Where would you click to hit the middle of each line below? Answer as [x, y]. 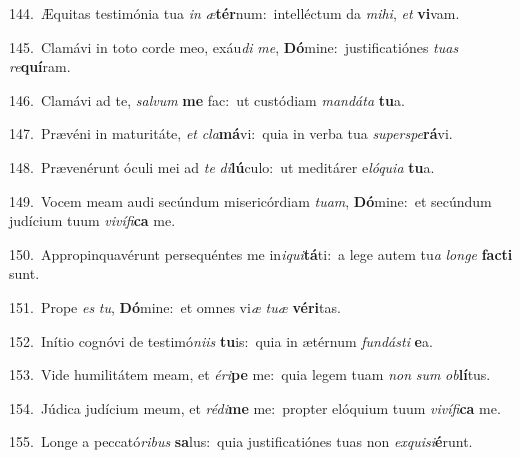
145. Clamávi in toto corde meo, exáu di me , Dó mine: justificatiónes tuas [234, 46]
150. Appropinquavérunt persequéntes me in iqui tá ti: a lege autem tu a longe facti [261, 253]
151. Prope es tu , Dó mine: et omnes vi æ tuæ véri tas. [175, 306]
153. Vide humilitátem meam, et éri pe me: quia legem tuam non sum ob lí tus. [250, 374]
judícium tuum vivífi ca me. [92, 220]
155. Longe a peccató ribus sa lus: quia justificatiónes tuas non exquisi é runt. [241, 441]
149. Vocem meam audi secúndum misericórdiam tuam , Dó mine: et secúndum [250, 200]
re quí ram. [40, 66]
